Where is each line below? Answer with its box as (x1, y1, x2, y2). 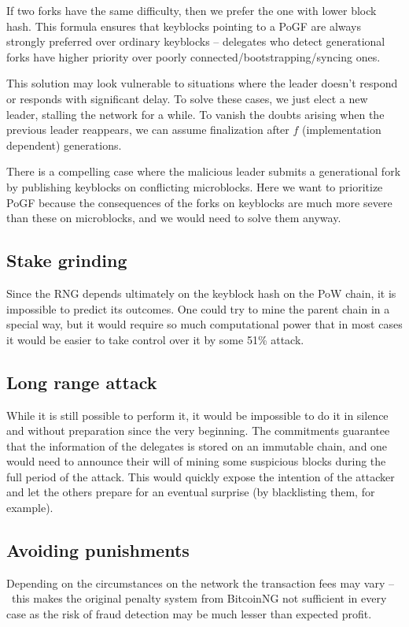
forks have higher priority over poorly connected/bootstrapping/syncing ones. (6, 48, 381, 65)
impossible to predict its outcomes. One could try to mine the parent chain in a (6, 300, 390, 317)
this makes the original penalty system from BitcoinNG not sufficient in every (11, 590, 387, 607)
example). (6, 499, 53, 516)
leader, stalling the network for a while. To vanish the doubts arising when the (6, 106, 385, 122)
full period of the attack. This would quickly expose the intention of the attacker (6, 468, 395, 484)
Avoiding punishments (6, 538, 190, 562)
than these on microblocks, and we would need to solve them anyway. (6, 210, 341, 226)
